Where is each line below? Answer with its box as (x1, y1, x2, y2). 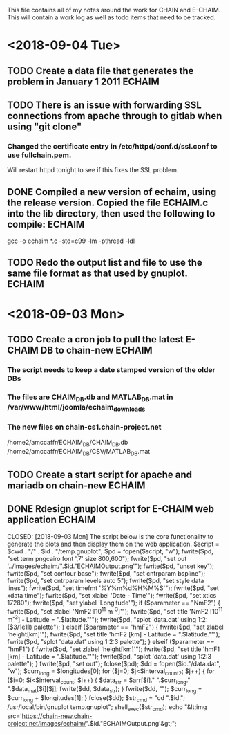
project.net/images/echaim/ (7, 719, 86, 727)
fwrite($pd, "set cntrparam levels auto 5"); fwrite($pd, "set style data (7, 576, 204, 585)
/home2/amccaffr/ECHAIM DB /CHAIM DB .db (7, 438, 128, 448)
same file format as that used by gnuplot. (7, 268, 188, 279)
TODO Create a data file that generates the (7, 65, 194, 77)
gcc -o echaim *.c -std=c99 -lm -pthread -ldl (7, 237, 135, 245)
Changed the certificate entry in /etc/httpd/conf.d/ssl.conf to (7, 141, 218, 151)
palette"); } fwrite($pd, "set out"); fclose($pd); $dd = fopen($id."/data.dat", (7, 659, 221, 668)
